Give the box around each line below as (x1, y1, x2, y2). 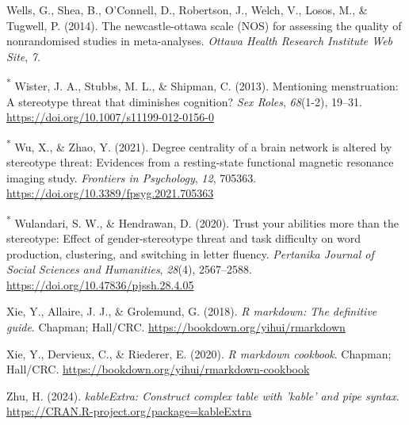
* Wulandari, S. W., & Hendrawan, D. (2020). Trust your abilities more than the (6, 212, 399, 231)
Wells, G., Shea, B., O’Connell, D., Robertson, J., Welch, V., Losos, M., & (6, 2, 368, 17)
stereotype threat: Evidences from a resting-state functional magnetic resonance (6, 154, 394, 170)
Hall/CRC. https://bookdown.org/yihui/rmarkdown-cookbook (6, 361, 310, 377)
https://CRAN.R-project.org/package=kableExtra (6, 403, 252, 419)
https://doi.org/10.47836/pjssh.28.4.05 (6, 276, 194, 293)
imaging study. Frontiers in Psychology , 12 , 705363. (6, 169, 257, 186)
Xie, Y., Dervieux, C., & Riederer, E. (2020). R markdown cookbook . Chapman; (6, 345, 392, 362)
